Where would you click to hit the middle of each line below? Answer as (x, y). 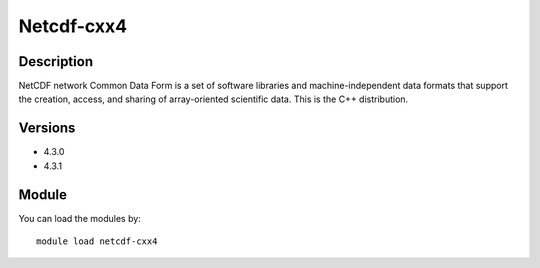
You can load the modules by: (80, 218)
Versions (47, 128)
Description (56, 61)
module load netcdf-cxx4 (97, 241)
